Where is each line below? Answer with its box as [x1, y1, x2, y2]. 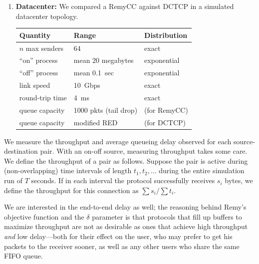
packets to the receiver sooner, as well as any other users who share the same [4, 241, 240, 251]
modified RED [73, 117, 118, 127]
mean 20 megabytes [73, 55, 134, 65]
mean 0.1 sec [73, 67, 114, 78]
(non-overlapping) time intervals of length [4, 165, 132, 176]
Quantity [19, 29, 51, 40]
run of [4, 175, 23, 186]
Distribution [144, 29, 188, 40]
